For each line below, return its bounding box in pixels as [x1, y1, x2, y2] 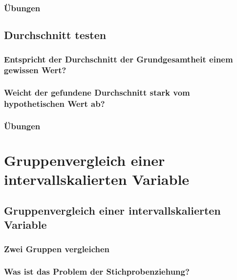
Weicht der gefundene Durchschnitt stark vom [4, 86, 190, 99]
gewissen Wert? [4, 64, 66, 76]
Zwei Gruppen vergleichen [4, 242, 110, 255]
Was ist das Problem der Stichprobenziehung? [4, 265, 190, 277]
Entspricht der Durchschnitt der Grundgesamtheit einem [4, 53, 233, 65]
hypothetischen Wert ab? [4, 98, 105, 110]
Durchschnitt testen [4, 27, 107, 42]
